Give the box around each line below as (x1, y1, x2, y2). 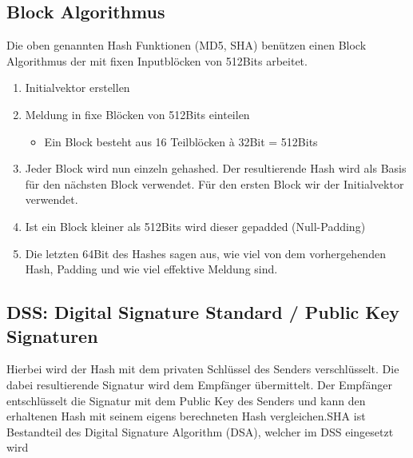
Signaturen (6, 323, 98, 348)
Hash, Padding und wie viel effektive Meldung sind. (25, 261, 278, 277)
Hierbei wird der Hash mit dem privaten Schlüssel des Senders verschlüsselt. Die (6, 360, 399, 377)
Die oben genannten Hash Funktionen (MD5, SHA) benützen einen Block (6, 37, 367, 54)
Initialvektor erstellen (25, 79, 130, 96)
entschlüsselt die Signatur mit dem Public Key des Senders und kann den (6, 392, 366, 408)
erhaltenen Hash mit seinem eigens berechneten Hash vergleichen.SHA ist (6, 408, 366, 424)
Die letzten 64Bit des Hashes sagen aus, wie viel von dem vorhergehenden (25, 245, 386, 261)
